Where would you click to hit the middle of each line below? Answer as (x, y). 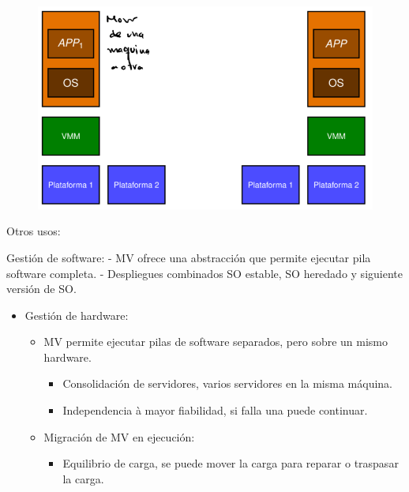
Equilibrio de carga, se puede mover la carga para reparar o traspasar (231, 463)
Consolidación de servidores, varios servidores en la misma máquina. (227, 383)
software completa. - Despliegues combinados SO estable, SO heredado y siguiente (204, 273)
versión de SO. (41, 289)
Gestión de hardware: (77, 315)
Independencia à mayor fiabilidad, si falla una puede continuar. (215, 410)
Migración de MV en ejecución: (119, 436)
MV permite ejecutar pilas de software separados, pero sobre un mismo (216, 342)
